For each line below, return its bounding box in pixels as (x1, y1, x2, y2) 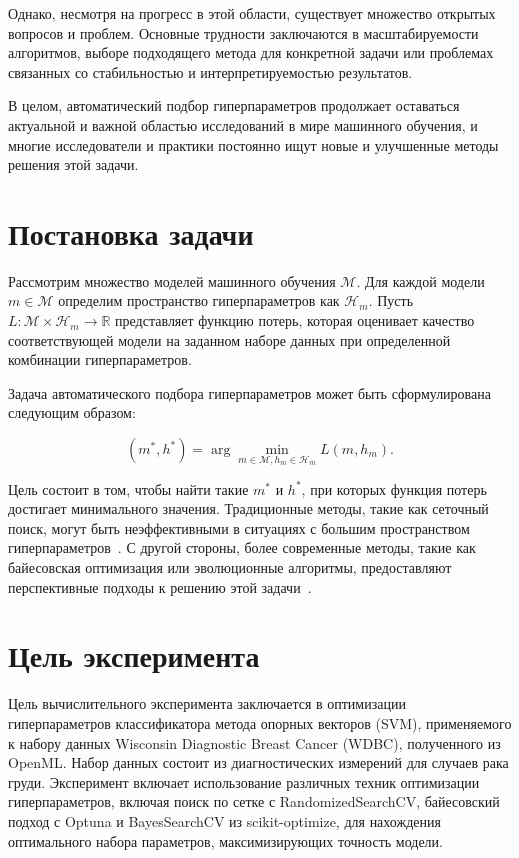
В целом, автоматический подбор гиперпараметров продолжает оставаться (8, 95, 460, 116)
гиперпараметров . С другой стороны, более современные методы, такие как (8, 537, 476, 558)
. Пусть (368, 290, 414, 311)
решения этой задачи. (8, 154, 139, 175)
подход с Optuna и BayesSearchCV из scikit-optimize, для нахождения (8, 810, 441, 831)
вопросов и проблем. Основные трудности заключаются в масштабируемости (8, 22, 479, 43)
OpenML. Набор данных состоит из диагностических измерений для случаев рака (8, 752, 509, 773)
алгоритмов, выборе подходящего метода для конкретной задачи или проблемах (8, 42, 494, 63)
